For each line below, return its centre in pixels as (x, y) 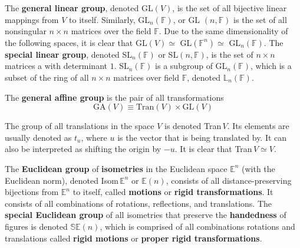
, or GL (187, 19)
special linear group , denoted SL (69, 54)
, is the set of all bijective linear (230, 8)
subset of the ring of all (47, 77)
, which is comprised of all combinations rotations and (197, 226)
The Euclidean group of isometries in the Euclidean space (116, 168)
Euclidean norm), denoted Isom (62, 180)
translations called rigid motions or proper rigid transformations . (133, 238)
